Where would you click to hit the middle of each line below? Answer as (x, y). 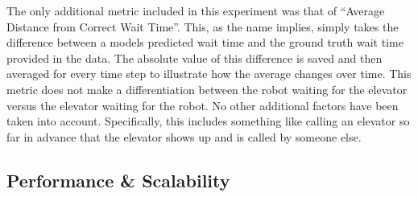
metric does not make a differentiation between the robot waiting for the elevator (207, 89)
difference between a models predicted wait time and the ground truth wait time (205, 42)
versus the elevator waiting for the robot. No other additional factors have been (203, 105)
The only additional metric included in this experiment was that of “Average (196, 10)
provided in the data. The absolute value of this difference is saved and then (195, 57)
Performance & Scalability (118, 180)
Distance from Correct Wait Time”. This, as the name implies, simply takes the (203, 26)
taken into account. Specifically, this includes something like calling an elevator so (208, 121)
